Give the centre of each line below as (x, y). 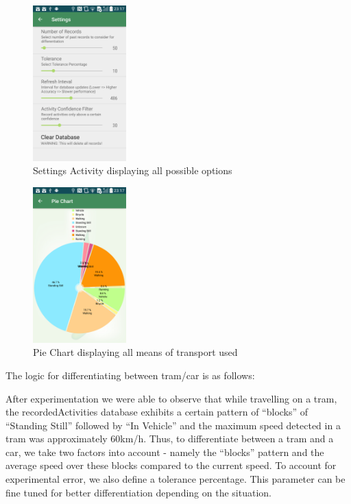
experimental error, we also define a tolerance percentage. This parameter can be (175, 479)
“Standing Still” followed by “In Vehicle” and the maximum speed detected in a (173, 425)
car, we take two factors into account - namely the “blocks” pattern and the (165, 452)
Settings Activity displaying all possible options (133, 170)
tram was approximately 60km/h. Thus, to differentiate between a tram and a (170, 439)
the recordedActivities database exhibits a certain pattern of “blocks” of (157, 412)
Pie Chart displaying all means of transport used (135, 352)
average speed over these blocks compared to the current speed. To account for (171, 465)
